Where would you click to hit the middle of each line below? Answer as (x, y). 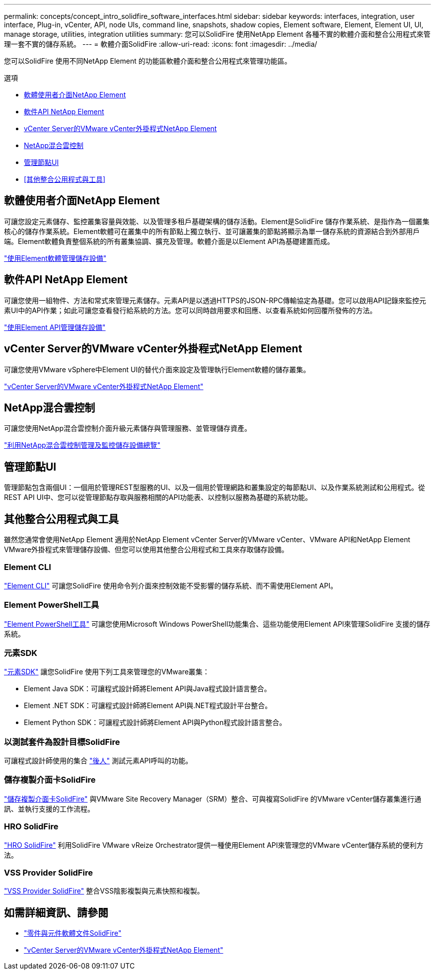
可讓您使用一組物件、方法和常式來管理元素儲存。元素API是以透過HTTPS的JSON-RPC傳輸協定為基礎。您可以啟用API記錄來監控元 (215, 300)
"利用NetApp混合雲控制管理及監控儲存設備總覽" (82, 445)
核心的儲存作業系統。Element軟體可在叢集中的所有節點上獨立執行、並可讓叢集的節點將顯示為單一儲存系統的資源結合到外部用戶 (212, 231)
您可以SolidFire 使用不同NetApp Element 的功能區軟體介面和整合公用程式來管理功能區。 (148, 61)
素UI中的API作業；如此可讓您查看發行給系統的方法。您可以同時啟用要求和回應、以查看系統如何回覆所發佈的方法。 (190, 310)
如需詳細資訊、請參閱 (56, 912)
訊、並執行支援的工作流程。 (49, 809)
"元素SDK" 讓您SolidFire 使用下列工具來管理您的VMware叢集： (107, 672)
